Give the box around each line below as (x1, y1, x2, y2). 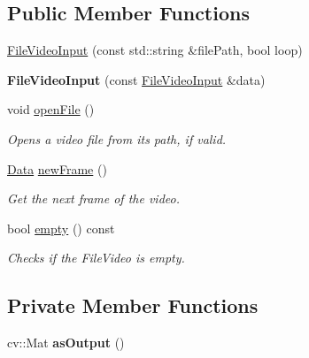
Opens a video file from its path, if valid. (7, 129, 227, 148)
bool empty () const (7, 218, 115, 237)
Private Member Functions (7, 292, 259, 319)
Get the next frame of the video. (7, 189, 180, 208)
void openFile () (7, 100, 95, 118)
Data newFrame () (7, 159, 107, 178)
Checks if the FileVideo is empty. (7, 248, 185, 267)
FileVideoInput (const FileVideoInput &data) (7, 70, 266, 88)
